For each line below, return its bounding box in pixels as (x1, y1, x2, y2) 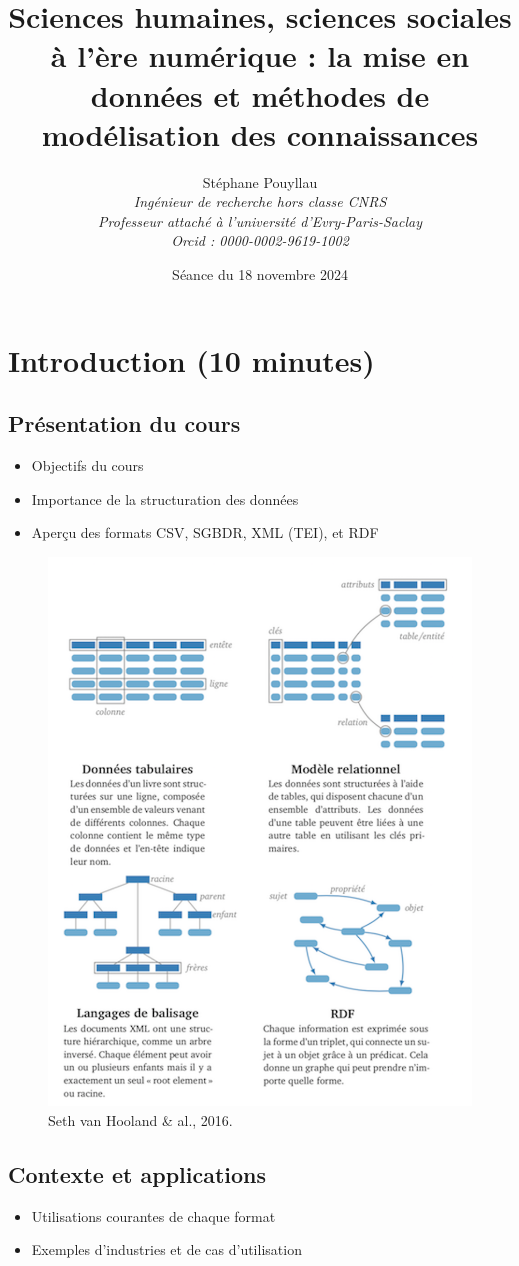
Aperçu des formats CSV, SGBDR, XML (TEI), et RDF (31, 522, 379, 543)
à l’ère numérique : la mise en (50, 35, 470, 76)
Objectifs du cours (31, 455, 144, 476)
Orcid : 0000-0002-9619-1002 (171, 230, 349, 251)
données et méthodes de (90, 74, 430, 115)
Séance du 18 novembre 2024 (172, 264, 348, 285)
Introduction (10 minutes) (8, 339, 375, 380)
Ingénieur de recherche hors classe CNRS (133, 191, 387, 212)
